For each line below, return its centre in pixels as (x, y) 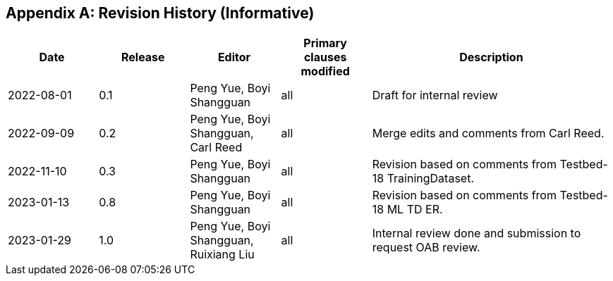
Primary (325, 43)
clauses (325, 57)
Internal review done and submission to (477, 233)
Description (491, 57)
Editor (234, 57)
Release (143, 57)
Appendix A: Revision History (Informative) (160, 13)
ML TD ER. (415, 210)
